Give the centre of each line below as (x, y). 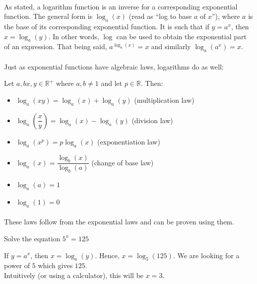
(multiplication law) (164, 100)
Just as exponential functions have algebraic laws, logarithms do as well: (114, 66)
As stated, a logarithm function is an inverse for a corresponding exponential (121, 6)
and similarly (171, 46)
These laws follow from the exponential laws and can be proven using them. (119, 222)
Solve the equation (32, 238)
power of (17, 265)
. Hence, (107, 255)
